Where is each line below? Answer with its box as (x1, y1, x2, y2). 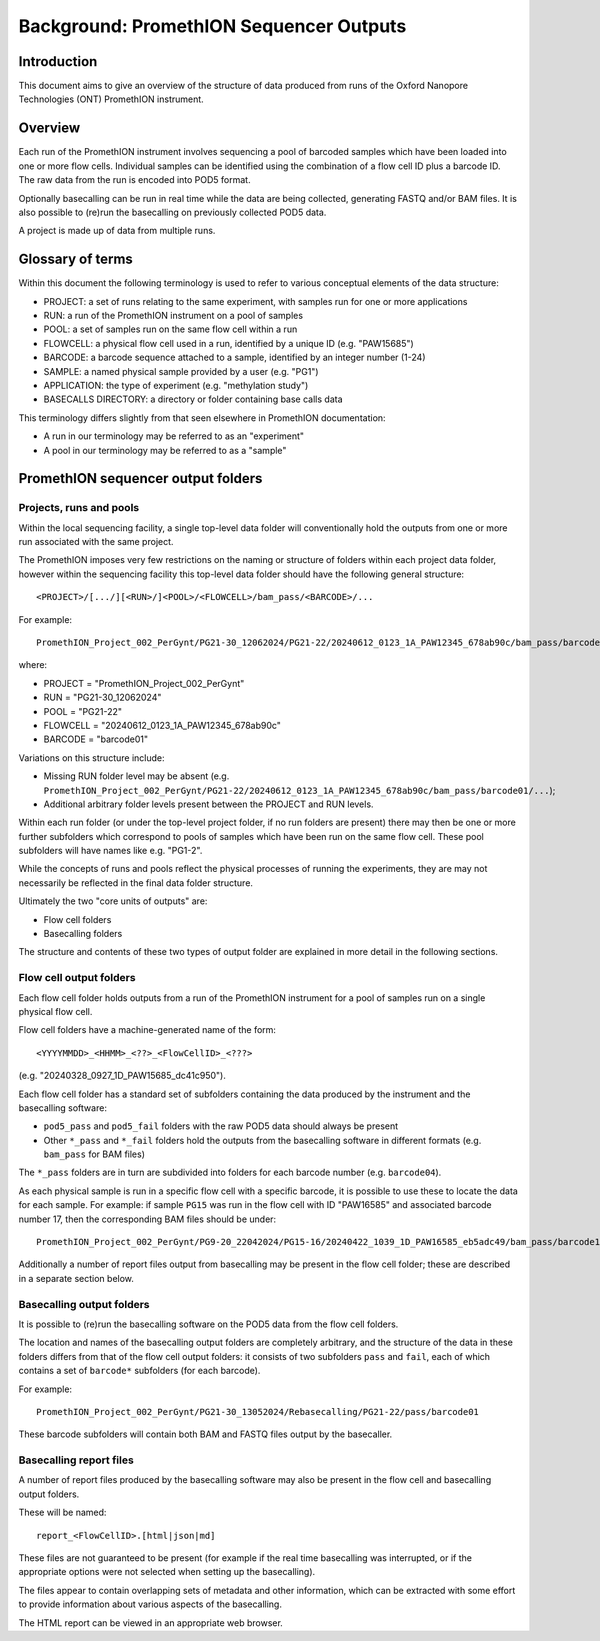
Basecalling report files (18, 1453, 134, 1467)
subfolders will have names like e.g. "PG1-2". (18, 845, 203, 857)
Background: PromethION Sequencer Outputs (18, 15, 407, 37)
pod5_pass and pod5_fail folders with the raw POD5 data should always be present (43, 1120, 399, 1132)
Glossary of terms (18, 251, 134, 268)
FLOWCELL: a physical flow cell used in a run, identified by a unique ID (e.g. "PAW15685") (43, 337, 414, 349)
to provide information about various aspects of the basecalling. (18, 1598, 282, 1610)
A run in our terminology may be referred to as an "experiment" (43, 430, 305, 442)
